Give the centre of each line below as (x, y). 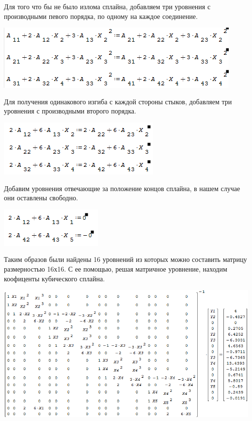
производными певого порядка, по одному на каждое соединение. (101, 16)
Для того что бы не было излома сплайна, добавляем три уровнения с (107, 6)
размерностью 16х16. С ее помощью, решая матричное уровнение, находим (116, 268)
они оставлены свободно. (41, 198)
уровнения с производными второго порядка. (70, 111)
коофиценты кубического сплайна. (55, 278)
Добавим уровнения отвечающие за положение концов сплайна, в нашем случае (122, 188)
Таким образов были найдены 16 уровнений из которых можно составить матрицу (126, 259)
